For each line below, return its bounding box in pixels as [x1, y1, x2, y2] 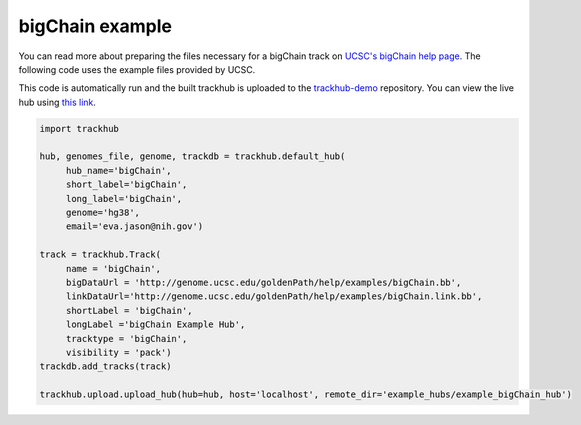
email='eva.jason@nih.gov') [65, 221, 204, 232]
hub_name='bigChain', [65, 165, 172, 176]
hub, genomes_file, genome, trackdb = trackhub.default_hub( [39, 151, 346, 162]
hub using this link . [18, 96, 97, 108]
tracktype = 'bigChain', [65, 333, 188, 344]
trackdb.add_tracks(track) [39, 361, 172, 372]
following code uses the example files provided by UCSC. [18, 63, 256, 75]
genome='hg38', [65, 207, 140, 219]
